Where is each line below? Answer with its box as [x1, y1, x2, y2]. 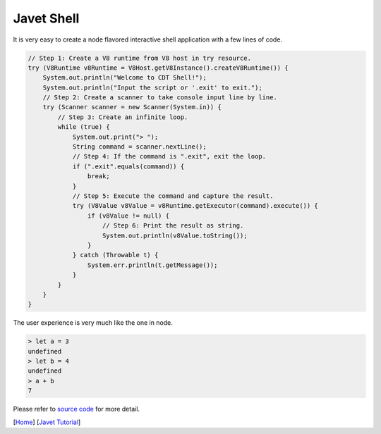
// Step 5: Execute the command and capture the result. [72, 192, 274, 200]
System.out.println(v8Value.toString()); [102, 231, 248, 240]
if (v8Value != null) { [87, 211, 169, 220]
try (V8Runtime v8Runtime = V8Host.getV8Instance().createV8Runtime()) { [28, 63, 289, 72]
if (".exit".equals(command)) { [72, 162, 185, 170]
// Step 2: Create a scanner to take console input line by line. [42, 94, 278, 101]
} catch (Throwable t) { [72, 251, 159, 259]
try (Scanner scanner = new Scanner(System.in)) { [42, 103, 222, 111]
